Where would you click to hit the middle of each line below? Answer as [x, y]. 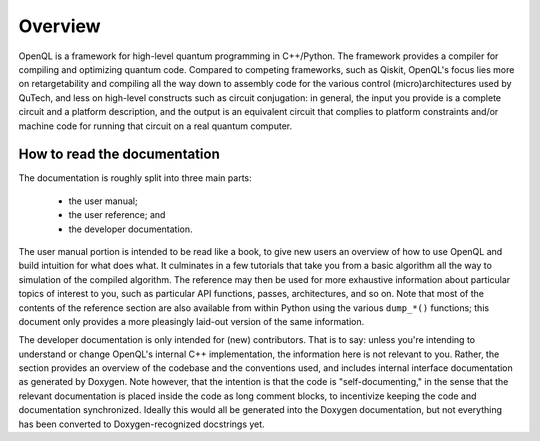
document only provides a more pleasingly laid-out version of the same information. [191, 321]
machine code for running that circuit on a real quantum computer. [155, 126]
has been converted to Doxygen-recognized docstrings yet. [141, 424]
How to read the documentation [119, 154]
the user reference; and [117, 215]
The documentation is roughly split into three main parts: [135, 178]
